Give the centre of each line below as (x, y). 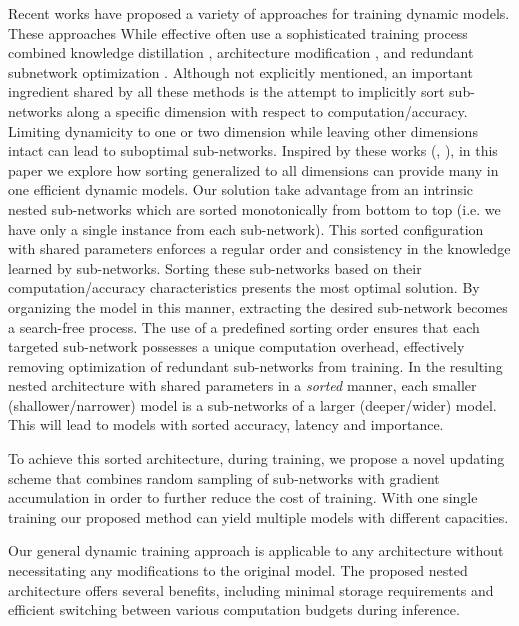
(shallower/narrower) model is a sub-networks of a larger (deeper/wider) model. (252, 404)
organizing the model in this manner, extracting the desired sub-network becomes (258, 306)
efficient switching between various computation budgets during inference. (234, 609)
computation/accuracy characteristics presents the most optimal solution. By (244, 287)
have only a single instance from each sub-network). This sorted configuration (246, 228)
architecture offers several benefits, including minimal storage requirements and (251, 589)
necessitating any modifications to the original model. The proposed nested (238, 570)
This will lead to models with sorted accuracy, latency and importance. (226, 424)
